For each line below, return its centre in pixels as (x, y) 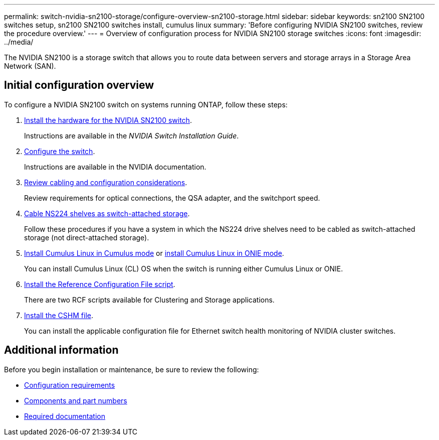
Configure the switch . (60, 151)
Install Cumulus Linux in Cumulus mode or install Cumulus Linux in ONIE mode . (154, 253)
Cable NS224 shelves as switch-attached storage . (107, 213)
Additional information (61, 350)
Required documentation (65, 416)
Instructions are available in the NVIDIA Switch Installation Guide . (132, 135)
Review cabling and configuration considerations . (106, 182)
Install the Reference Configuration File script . (100, 284)
